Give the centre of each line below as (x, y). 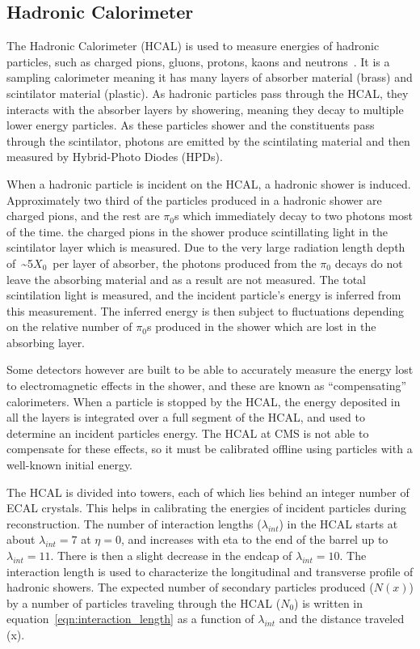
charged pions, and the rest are (83, 216)
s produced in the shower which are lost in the (261, 327)
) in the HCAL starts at (338, 523)
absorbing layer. (46, 342)
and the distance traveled (342, 619)
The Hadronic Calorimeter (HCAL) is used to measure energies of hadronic (193, 46)
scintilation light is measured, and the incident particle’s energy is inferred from (204, 295)
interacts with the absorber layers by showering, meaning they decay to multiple (205, 109)
